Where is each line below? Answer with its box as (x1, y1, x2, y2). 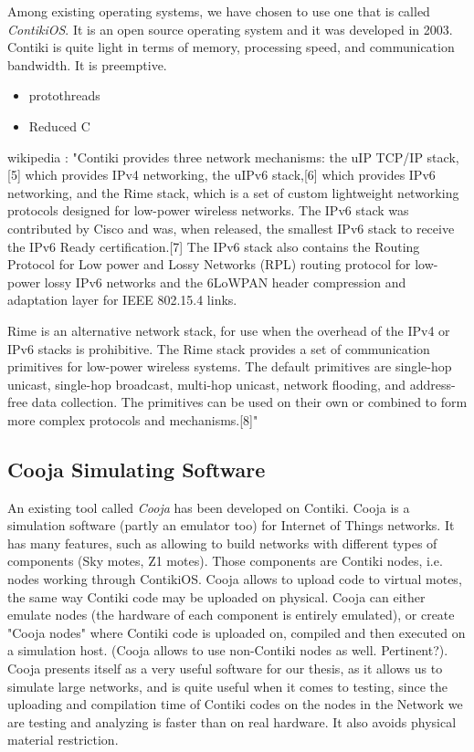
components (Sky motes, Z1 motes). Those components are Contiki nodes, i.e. (7, 551, 443, 570)
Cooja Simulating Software (7, 454, 266, 483)
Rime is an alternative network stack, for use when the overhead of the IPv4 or (7, 320, 450, 339)
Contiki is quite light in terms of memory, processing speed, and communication (7, 37, 455, 57)
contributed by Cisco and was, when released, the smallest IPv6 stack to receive (7, 218, 455, 237)
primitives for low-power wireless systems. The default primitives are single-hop (7, 357, 452, 376)
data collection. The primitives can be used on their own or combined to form (31, 392, 468, 412)
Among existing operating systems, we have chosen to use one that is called (7, 2, 430, 20)
